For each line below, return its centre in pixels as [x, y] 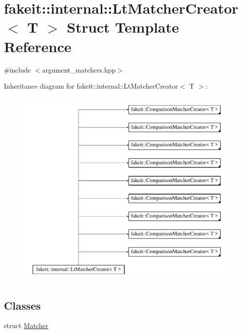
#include [18, 69]
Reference [38, 46]
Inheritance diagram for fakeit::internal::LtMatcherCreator [91, 86]
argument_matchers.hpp [79, 69]
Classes [22, 305]
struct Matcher [26, 325]
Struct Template [123, 27]
